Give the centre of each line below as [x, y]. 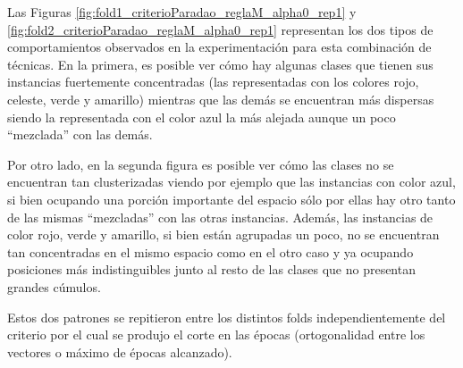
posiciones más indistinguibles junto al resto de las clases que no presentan [211, 269]
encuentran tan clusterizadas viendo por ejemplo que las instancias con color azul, [231, 182]
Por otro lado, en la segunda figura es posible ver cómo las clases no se [201, 164]
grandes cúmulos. [54, 286]
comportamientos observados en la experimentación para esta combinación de [219, 47]
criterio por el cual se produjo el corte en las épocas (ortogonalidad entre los [216, 335]
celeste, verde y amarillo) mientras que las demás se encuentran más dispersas [221, 99]
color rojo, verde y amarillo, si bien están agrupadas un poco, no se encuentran [223, 234]
